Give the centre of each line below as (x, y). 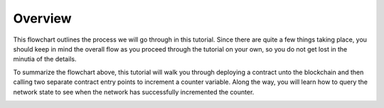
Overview (42, 18)
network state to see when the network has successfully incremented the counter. (134, 92)
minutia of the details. (45, 59)
